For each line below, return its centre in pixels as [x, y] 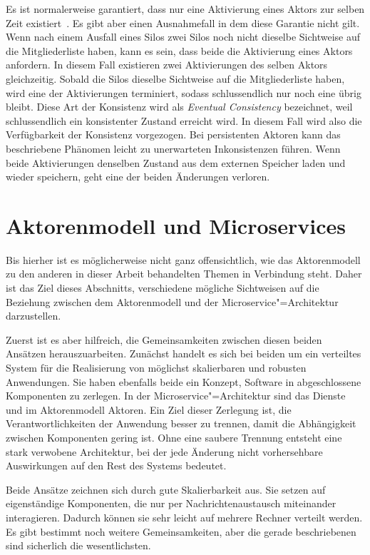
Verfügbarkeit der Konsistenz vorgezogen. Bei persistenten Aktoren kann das [173, 134]
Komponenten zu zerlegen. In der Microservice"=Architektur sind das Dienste [176, 396]
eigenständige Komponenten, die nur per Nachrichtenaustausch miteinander [171, 503]
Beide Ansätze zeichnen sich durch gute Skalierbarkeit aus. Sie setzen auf [166, 489]
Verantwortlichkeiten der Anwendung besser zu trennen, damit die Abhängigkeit [181, 423]
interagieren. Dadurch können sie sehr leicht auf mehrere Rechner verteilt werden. [184, 517]
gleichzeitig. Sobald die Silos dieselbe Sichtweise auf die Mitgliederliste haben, [175, 78]
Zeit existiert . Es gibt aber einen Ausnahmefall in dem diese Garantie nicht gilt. [183, 22]
